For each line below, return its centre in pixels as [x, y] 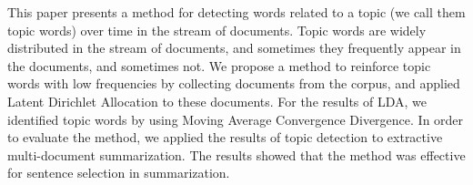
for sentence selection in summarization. [119, 173]
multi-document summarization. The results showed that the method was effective [236, 154]
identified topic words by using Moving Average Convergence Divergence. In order [236, 119]
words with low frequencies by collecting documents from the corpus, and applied [234, 83]
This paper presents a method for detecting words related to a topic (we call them [236, 12]
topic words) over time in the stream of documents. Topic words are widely [217, 30]
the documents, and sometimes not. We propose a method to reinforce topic [219, 65]
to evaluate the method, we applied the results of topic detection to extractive [225, 137]
